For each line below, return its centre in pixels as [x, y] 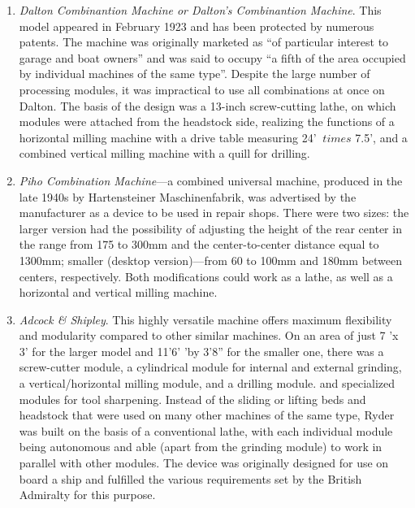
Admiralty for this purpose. [87, 495]
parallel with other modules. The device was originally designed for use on [204, 463]
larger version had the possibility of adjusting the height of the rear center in [210, 228]
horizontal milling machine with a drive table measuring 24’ [168, 137]
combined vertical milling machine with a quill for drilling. [164, 153]
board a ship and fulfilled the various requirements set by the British [190, 478]
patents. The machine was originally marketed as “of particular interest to [204, 42]
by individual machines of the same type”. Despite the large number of [195, 74]
